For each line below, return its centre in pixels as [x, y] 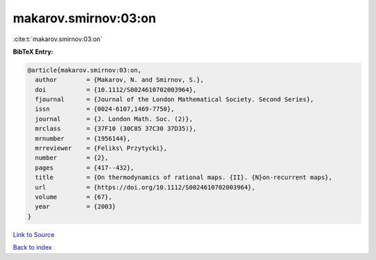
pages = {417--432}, [85, 168]
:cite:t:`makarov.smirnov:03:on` [57, 39]
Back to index [32, 247]
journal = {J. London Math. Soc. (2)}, [114, 119]
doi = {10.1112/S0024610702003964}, [116, 90]
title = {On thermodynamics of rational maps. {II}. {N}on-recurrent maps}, [184, 177]
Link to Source [34, 234]
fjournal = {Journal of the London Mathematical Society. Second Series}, [175, 100]
